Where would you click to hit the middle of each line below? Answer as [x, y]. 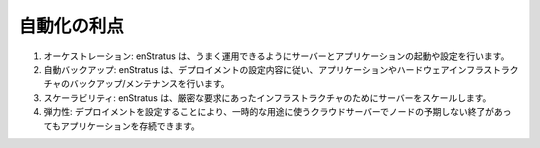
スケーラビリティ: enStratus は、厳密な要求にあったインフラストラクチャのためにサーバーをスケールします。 [267, 97]
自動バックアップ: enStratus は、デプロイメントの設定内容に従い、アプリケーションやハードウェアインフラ [263, 69]
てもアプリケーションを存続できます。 [121, 126]
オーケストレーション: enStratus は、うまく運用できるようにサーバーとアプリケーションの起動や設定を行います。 [276, 56]
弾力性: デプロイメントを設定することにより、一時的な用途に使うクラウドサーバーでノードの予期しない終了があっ [277, 112]
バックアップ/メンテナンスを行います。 [149, 84]
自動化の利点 [71, 26]
